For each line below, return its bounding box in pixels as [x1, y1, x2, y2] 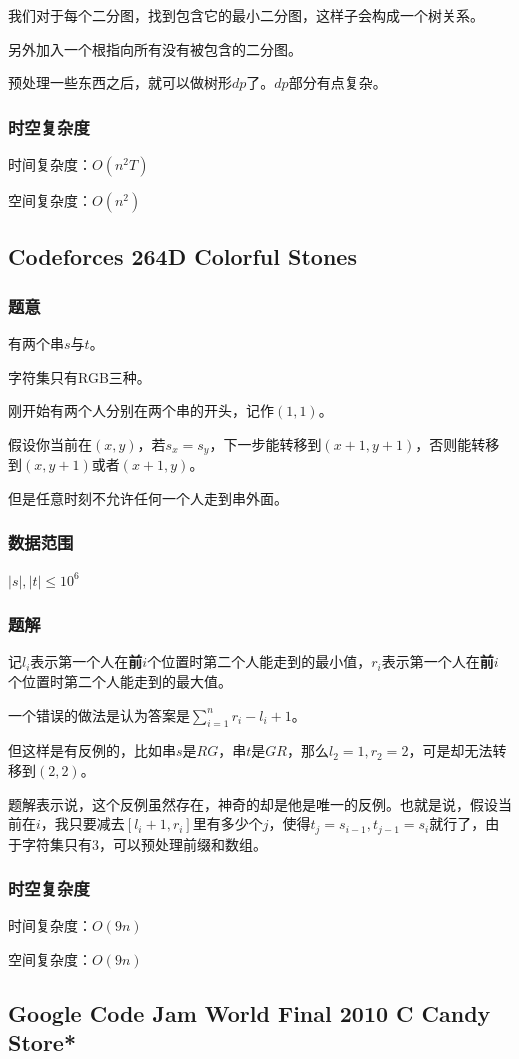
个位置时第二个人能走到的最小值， [147, 651, 372, 672]
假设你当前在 [8, 433, 92, 454]
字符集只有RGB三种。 [8, 366, 151, 387]
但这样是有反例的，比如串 [8, 740, 176, 761]
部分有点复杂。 [288, 72, 387, 93]
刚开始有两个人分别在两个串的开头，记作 [8, 400, 274, 421]
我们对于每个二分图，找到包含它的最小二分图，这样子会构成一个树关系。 [8, 5, 484, 25]
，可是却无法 [408, 740, 493, 761]
